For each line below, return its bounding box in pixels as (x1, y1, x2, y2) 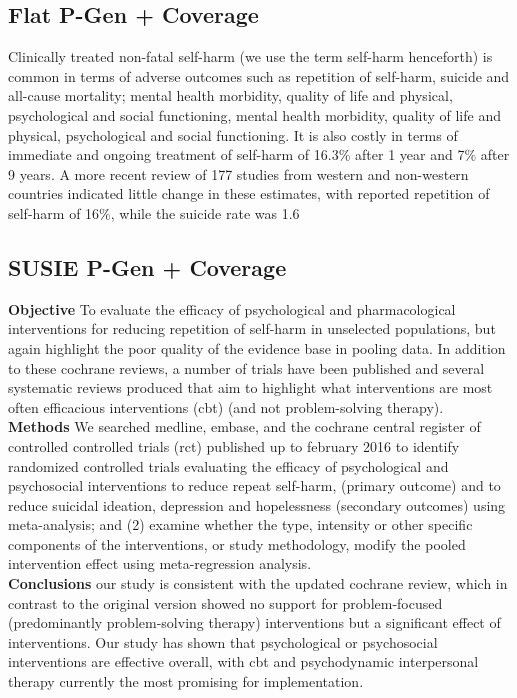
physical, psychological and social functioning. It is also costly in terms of (8, 124, 458, 145)
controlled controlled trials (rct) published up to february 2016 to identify (8, 435, 460, 456)
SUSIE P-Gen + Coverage (8, 251, 287, 282)
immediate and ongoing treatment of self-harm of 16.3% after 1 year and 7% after (8, 144, 510, 165)
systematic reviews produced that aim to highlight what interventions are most (8, 377, 493, 398)
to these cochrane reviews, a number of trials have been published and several (8, 357, 485, 378)
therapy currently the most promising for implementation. (8, 671, 364, 692)
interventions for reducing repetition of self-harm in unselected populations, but (8, 318, 496, 339)
